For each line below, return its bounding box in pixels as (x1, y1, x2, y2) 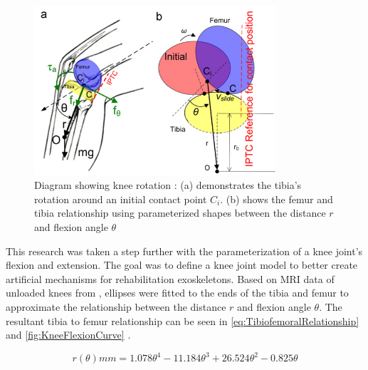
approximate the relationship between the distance (6, 299, 226, 314)
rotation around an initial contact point (34, 191, 207, 206)
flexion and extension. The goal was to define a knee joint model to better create (6, 257, 358, 272)
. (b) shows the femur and (220, 191, 333, 206)
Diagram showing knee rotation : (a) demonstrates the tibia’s (34, 178, 302, 192)
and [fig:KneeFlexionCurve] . (6, 327, 131, 342)
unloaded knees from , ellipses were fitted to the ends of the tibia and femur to (6, 285, 349, 300)
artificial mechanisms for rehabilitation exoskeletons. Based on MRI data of (6, 271, 335, 286)
